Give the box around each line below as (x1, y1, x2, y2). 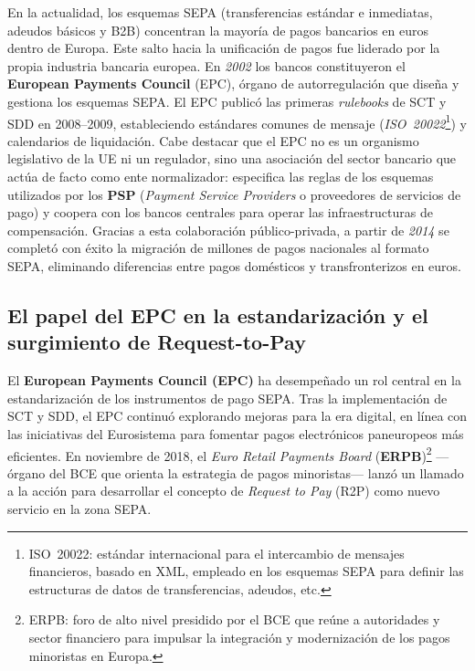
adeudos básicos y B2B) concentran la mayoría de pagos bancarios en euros (7, 20, 429, 39)
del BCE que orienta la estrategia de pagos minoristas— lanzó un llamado (48, 463, 464, 482)
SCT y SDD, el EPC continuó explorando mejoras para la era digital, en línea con (7, 406, 468, 425)
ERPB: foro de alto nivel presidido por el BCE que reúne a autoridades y (28, 610, 440, 629)
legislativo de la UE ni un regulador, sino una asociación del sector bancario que (7, 149, 457, 168)
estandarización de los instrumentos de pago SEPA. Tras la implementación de (7, 388, 448, 407)
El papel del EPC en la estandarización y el (7, 300, 428, 329)
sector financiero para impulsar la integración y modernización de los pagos (28, 627, 450, 646)
